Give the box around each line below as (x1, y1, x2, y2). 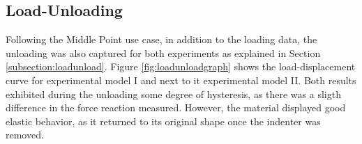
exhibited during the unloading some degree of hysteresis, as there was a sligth (6, 86, 341, 101)
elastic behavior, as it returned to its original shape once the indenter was (6, 113, 321, 128)
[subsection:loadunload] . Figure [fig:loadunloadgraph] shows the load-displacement (6, 59, 356, 74)
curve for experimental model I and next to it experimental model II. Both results (6, 72, 356, 87)
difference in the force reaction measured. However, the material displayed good (6, 100, 346, 115)
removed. (6, 127, 44, 142)
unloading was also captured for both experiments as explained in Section (6, 45, 321, 60)
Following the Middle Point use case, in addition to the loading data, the (6, 32, 317, 47)
